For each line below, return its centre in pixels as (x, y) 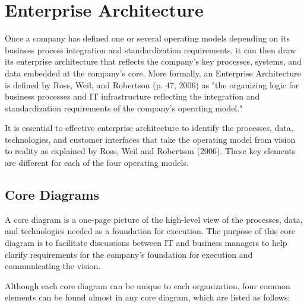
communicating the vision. (53, 266)
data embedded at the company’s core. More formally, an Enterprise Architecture (153, 73)
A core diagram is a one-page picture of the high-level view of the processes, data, (154, 219)
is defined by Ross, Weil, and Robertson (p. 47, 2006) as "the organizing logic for (152, 84)
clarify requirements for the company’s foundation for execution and (129, 254)
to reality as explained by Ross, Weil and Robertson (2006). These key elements (150, 151)
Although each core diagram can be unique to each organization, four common (148, 285)
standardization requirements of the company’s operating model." (124, 108)
